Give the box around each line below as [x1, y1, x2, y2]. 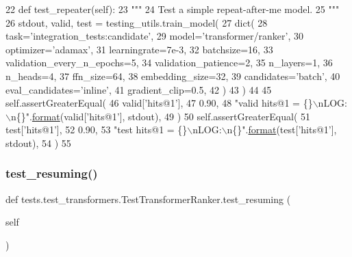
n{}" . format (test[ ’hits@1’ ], [227, 122, 337, 137]
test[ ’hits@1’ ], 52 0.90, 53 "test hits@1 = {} [5, 122, 188, 137]
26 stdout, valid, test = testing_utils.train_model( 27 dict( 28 [5, 15, 268, 29]
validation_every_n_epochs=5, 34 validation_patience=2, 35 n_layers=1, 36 [5, 55, 333, 70]
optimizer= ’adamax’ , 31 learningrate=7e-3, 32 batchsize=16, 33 [5, 42, 273, 56]
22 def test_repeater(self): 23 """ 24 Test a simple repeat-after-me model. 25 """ [5, 2, 340, 16]
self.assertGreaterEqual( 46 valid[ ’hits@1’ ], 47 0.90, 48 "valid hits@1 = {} [5, 96, 313, 110]
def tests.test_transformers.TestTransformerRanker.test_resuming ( [5, 191, 291, 206]
